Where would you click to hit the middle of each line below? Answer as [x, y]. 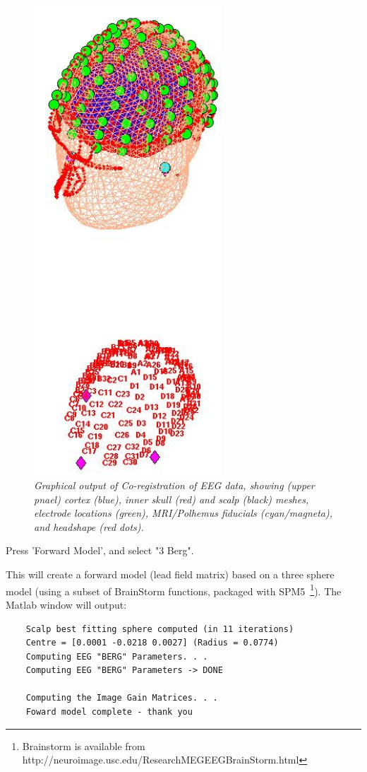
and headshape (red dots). [89, 526]
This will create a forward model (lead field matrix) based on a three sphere [170, 574]
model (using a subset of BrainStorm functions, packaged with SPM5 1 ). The [174, 590]
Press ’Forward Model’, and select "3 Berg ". [100, 550]
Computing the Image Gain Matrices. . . [122, 698]
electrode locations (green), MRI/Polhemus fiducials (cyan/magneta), [183, 513]
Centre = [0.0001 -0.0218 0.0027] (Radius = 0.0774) [152, 643]
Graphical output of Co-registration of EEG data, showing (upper [174, 485]
